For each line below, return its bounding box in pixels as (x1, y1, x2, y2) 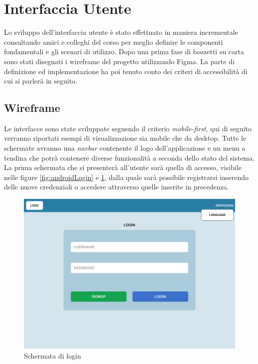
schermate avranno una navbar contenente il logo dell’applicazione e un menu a (4, 143, 246, 153)
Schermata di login (24, 351, 81, 361)
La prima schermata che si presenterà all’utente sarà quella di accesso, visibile (4, 162, 242, 173)
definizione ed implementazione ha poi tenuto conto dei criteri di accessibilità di (4, 66, 248, 76)
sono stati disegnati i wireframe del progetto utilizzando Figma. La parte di (4, 56, 235, 66)
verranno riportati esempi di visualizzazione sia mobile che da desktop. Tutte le (4, 133, 247, 143)
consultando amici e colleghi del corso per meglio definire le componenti (4, 36, 223, 47)
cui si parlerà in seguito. (4, 76, 78, 86)
